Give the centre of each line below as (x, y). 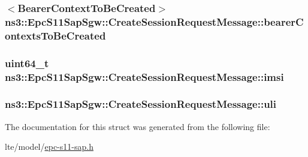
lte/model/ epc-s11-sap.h (49, 147)
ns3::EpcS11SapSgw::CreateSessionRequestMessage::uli (141, 104)
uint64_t (27, 63)
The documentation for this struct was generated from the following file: (138, 126)
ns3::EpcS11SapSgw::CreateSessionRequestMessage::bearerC (154, 21)
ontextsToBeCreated (55, 35)
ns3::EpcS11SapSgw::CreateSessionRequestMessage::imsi (144, 76)
